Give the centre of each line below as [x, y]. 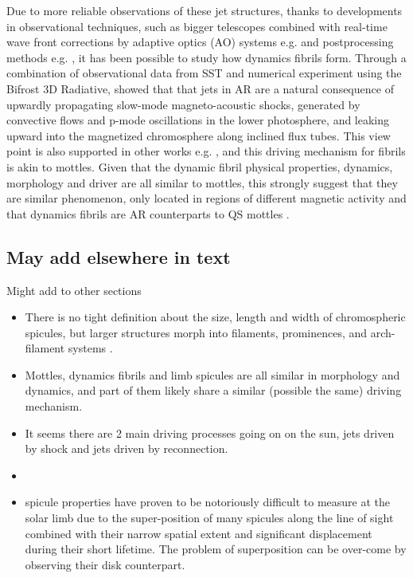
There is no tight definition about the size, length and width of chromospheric [215, 317]
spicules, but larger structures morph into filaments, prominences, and [196, 332]
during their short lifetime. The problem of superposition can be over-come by [216, 549]
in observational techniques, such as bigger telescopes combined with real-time [197, 26]
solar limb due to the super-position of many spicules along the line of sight [209, 518]
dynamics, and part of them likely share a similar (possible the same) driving [213, 390]
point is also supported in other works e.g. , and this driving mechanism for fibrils [206, 151]
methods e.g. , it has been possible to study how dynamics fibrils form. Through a [206, 57]
